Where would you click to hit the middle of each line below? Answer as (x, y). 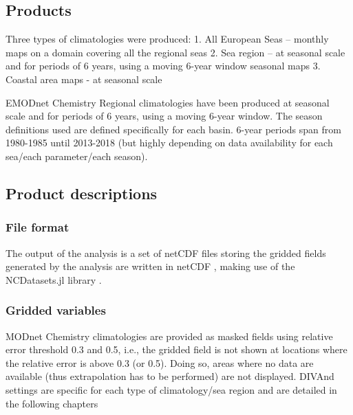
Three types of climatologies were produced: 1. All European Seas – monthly (167, 39)
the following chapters (52, 403)
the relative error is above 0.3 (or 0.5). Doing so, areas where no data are (160, 362)
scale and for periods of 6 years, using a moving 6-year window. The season (164, 116)
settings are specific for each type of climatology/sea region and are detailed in (171, 389)
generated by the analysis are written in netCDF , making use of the (150, 266)
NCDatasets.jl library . (54, 279)
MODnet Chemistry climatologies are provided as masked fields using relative (169, 336)
